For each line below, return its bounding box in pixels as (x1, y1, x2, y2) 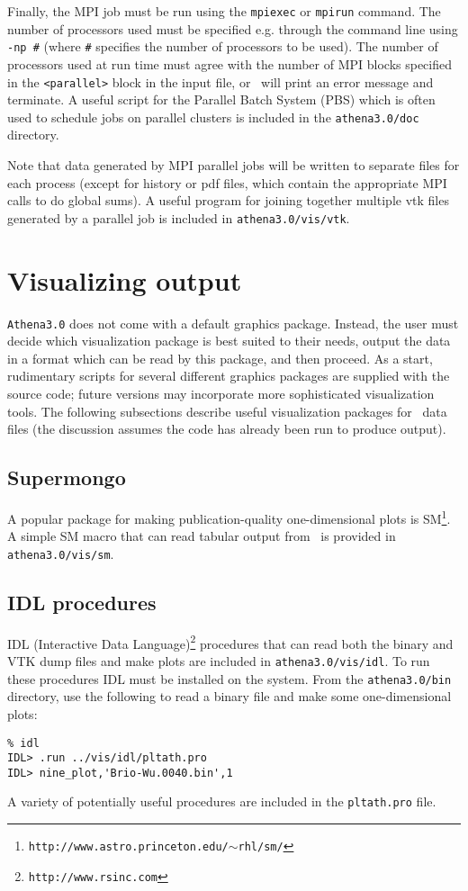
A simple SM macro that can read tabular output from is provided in (7, 526, 396, 545)
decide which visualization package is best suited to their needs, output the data (7, 331, 451, 350)
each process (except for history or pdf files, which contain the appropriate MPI (7, 173, 447, 192)
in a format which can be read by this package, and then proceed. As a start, (7, 348, 433, 367)
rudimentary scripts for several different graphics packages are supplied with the (7, 366, 450, 385)
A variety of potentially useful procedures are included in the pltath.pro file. (7, 792, 436, 811)
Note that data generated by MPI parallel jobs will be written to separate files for (7, 156, 460, 174)
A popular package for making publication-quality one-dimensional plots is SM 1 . (7, 506, 451, 527)
